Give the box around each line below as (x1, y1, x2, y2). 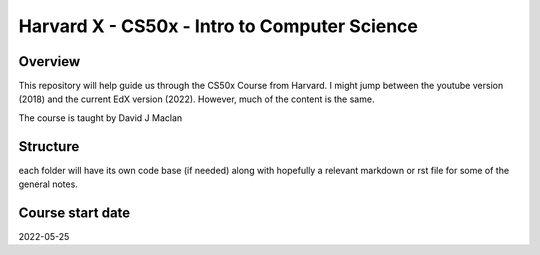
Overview (18, 53, 81, 70)
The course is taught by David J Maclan (18, 111, 183, 124)
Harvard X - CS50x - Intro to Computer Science (18, 15, 419, 37)
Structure (18, 138, 80, 155)
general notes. (18, 178, 79, 190)
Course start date (18, 204, 131, 221)
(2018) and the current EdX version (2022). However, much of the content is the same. (18, 93, 375, 105)
